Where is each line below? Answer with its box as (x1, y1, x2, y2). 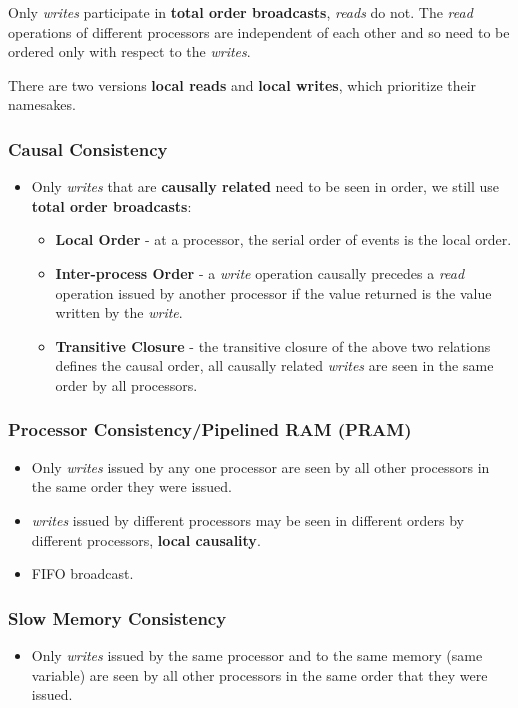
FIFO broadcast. (31, 563, 134, 584)
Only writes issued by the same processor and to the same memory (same (31, 644, 483, 665)
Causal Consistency (8, 136, 168, 161)
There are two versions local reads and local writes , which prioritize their (8, 74, 477, 95)
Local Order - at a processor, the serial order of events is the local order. (55, 229, 512, 250)
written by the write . (55, 302, 183, 323)
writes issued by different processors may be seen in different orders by (31, 509, 464, 530)
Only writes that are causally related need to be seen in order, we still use (31, 176, 500, 197)
